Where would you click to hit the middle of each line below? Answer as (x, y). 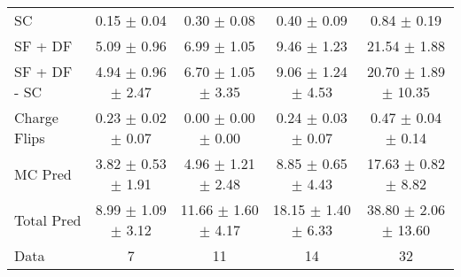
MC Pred (43, 173)
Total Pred (48, 219)
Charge (36, 117)
